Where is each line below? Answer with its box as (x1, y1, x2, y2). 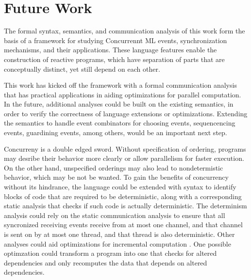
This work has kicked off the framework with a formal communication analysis (4, 80, 237, 90)
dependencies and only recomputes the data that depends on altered (4, 257, 207, 267)
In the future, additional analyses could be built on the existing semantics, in (4, 99, 234, 109)
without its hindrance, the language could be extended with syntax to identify (4, 182, 236, 192)
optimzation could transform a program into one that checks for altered (4, 248, 217, 258)
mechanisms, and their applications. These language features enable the (4, 45, 217, 55)
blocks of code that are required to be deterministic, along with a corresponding (4, 191, 242, 201)
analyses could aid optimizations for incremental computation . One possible (4, 238, 231, 249)
